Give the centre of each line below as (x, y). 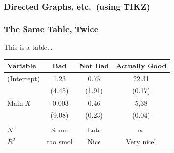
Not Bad (94, 66)
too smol (60, 142)
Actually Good (141, 66)
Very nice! (141, 142)
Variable (22, 66)
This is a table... (28, 47)
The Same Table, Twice (51, 29)
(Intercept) (24, 78)
